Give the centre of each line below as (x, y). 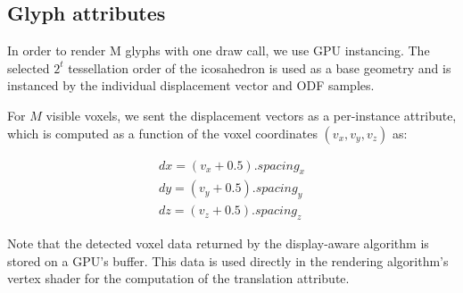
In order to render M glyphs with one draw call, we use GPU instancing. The (219, 50)
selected (29, 67)
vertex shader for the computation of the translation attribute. (178, 278)
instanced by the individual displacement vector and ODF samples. (191, 85)
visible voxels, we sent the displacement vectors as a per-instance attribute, (251, 115)
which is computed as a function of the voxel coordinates (162, 133)
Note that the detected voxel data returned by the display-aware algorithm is (218, 243)
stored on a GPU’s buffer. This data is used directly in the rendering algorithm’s (228, 260)
